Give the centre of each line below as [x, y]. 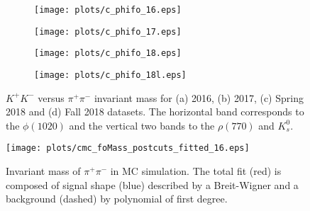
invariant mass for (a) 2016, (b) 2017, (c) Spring [199, 97]
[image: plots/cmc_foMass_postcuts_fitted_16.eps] [128, 148]
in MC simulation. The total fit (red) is [196, 171]
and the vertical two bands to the [142, 125]
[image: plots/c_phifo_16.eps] [108, 10]
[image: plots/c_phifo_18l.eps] [110, 75]
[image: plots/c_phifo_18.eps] [108, 53]
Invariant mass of [43, 171]
